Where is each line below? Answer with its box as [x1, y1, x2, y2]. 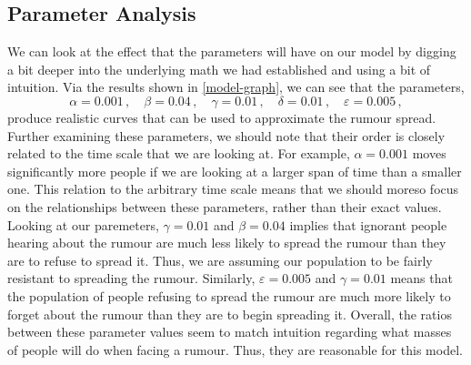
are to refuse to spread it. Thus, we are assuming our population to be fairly [7, 250, 433, 269]
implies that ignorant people [289, 215, 447, 234]
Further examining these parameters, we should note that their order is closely [7, 126, 446, 145]
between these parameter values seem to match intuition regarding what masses [7, 322, 452, 341]
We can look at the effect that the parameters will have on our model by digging [7, 42, 456, 61]
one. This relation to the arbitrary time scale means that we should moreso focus [7, 179, 459, 198]
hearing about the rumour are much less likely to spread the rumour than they [7, 233, 446, 252]
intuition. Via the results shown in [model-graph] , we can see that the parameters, [7, 77, 465, 96]
